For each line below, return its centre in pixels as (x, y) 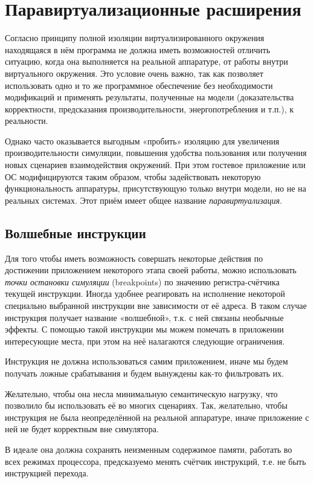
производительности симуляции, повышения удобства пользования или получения (156, 153)
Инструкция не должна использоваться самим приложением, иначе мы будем (146, 361)
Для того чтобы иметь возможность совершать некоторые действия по (134, 258)
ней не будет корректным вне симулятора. (82, 429)
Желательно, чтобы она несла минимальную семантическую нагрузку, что (141, 393)
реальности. (27, 121)
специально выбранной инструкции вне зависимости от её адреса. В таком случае (156, 306)
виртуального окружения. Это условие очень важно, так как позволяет (134, 73)
